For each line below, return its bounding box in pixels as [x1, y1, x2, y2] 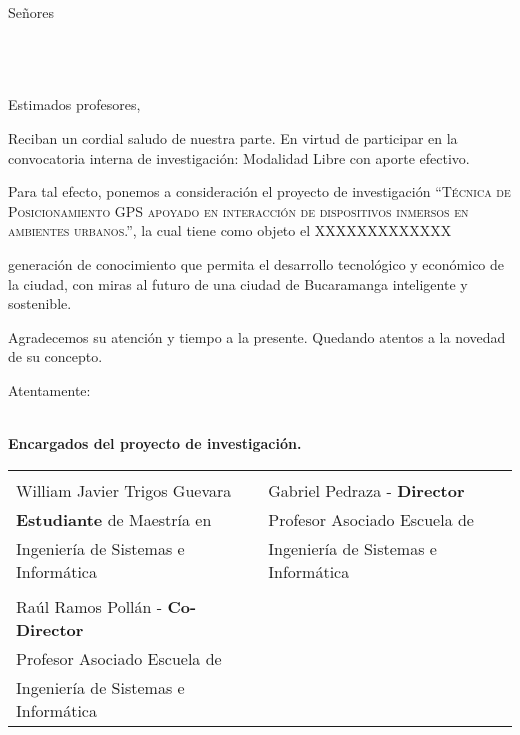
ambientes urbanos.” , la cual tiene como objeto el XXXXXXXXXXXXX [8, 220, 452, 241]
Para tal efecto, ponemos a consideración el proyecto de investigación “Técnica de [8, 181, 511, 202]
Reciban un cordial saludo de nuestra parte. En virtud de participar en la [8, 127, 458, 148]
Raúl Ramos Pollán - [16, 594, 163, 618]
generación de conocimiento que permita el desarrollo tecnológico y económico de [8, 253, 505, 274]
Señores [8, 2, 55, 22]
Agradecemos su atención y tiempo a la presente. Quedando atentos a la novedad [8, 326, 506, 347]
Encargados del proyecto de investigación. [8, 433, 302, 454]
